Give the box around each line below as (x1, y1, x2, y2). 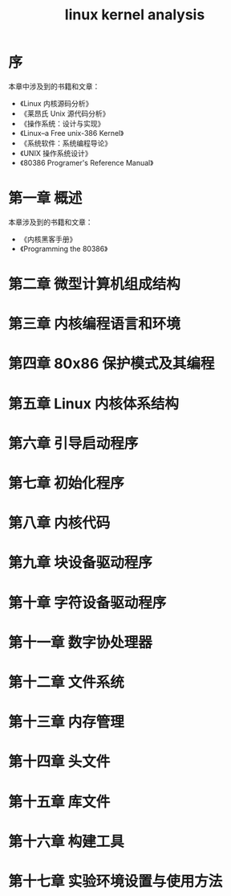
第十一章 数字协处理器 (8, 633, 152, 651)
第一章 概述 (8, 189, 83, 208)
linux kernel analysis (64, 6, 205, 24)
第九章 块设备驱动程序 (8, 553, 152, 572)
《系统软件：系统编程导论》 (19, 138, 112, 148)
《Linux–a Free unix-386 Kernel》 (19, 128, 124, 138)
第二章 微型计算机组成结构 (8, 275, 180, 294)
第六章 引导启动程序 (8, 434, 139, 452)
